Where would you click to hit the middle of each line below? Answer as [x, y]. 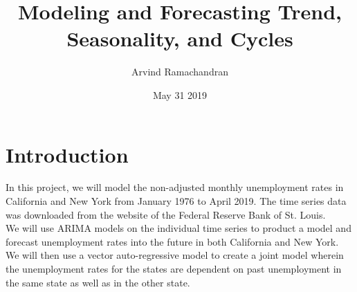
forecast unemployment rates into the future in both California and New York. [172, 241]
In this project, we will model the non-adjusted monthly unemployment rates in [175, 187]
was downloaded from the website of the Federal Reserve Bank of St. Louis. [166, 214]
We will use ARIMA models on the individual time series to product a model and [178, 228]
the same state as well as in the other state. [98, 282]
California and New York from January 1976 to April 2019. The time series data [176, 201]
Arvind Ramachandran [180, 72]
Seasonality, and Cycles [180, 38]
